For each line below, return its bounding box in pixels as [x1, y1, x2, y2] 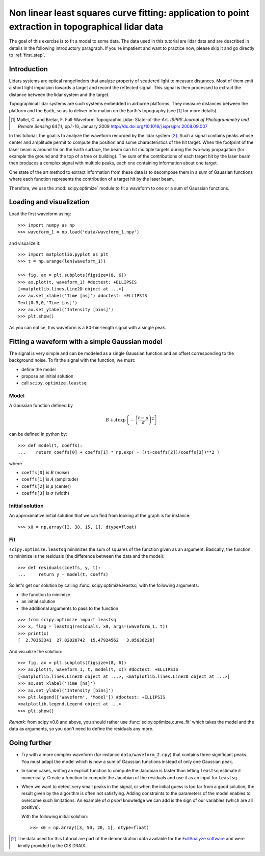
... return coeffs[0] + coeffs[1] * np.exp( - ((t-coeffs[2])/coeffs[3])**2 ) [18, 449, 220, 455]
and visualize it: [9, 240, 41, 246]
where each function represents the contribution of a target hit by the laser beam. [9, 176, 174, 182]
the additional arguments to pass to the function [21, 605, 119, 611]
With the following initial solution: [21, 813, 88, 819]
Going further [9, 739, 52, 747]
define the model [21, 366, 56, 372]
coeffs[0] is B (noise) [21, 470, 70, 476]
